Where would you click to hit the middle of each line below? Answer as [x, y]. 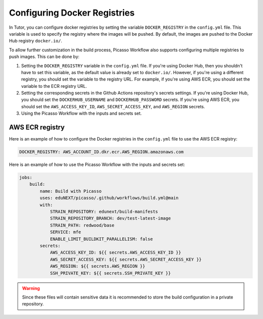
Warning [31, 288]
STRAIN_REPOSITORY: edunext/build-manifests [104, 212]
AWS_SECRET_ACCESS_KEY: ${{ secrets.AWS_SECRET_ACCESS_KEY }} [126, 259]
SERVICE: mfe [66, 232]
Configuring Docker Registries [72, 13]
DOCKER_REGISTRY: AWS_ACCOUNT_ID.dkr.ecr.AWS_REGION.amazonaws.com [102, 152]
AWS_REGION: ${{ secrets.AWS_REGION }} [98, 266]
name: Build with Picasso [71, 191]
